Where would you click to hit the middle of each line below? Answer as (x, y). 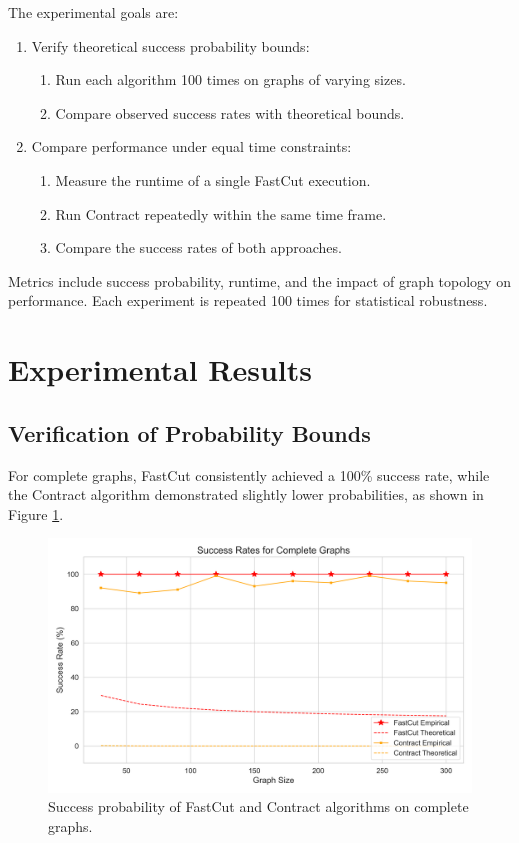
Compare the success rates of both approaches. (198, 247)
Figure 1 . (36, 513)
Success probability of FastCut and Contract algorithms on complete (258, 806)
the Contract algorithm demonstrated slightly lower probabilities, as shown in (246, 494)
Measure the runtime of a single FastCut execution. (213, 179)
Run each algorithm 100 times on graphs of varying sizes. (230, 79)
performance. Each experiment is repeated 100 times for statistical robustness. (248, 300)
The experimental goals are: (93, 12)
